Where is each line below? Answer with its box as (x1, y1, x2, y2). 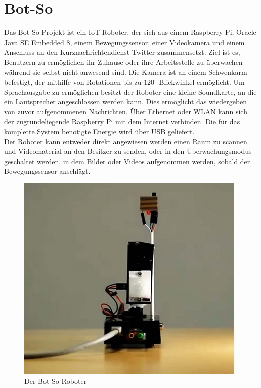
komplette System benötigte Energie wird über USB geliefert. (4, 126, 195, 137)
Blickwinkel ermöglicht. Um (159, 76, 245, 87)
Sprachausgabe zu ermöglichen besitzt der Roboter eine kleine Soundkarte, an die (4, 86, 257, 97)
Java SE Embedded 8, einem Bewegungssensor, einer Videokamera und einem (4, 36, 245, 47)
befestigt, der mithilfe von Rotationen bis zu (4, 76, 142, 87)
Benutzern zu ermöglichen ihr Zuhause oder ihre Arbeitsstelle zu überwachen (4, 56, 243, 67)
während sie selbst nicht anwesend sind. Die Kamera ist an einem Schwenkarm (4, 66, 247, 77)
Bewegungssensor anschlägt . (4, 166, 91, 176)
